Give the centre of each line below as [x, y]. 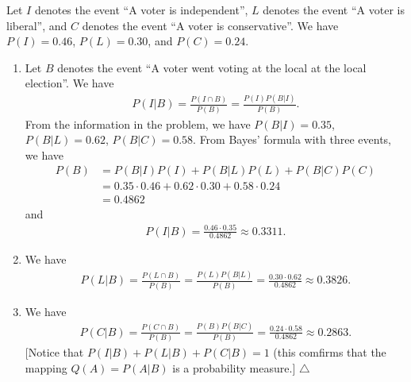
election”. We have [69, 83]
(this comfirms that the [330, 351]
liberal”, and [37, 25]
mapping [46, 367]
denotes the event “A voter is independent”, [141, 10]
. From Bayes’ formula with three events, [292, 139]
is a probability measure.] [234, 367]
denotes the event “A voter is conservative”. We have [210, 25]
